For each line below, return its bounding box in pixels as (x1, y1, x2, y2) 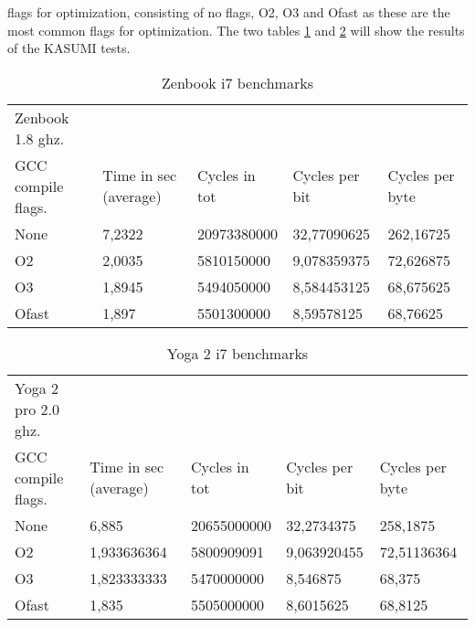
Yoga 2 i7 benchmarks (166, 342, 309, 364)
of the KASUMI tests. (7, 38, 131, 58)
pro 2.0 (15, 398, 59, 420)
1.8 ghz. (15, 127, 65, 149)
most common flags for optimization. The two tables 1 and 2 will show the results (7, 20, 465, 39)
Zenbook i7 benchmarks (162, 71, 313, 93)
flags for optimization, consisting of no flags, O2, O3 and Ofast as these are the (7, 3, 450, 21)
